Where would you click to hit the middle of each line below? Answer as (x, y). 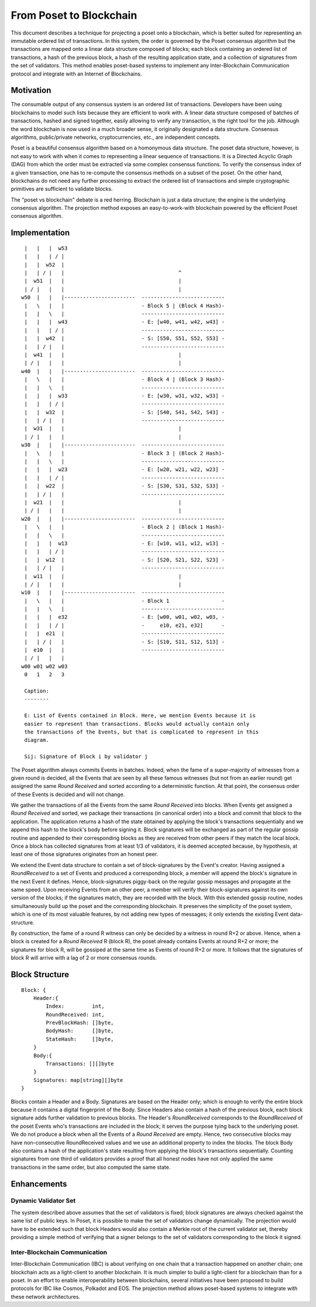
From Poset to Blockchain (74, 15)
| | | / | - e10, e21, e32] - (125, 625)
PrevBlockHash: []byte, (80, 1023)
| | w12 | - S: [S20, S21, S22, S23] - (125, 560)
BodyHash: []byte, (80, 1031)
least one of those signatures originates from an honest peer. (84, 854)
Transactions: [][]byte (80, 1064)
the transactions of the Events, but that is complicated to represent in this (142, 732)
